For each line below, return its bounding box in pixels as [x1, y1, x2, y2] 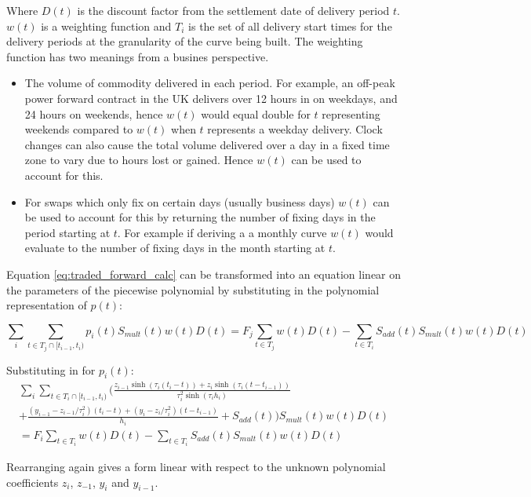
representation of [6, 297, 87, 313]
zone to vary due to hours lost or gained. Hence [24, 152, 253, 168]
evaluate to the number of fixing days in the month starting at [24, 239, 326, 256]
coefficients [6, 473, 59, 490]
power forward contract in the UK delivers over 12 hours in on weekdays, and [24, 90, 398, 106]
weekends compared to [24, 121, 133, 137]
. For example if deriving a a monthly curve [117, 224, 327, 240]
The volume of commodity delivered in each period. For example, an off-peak [24, 75, 395, 91]
